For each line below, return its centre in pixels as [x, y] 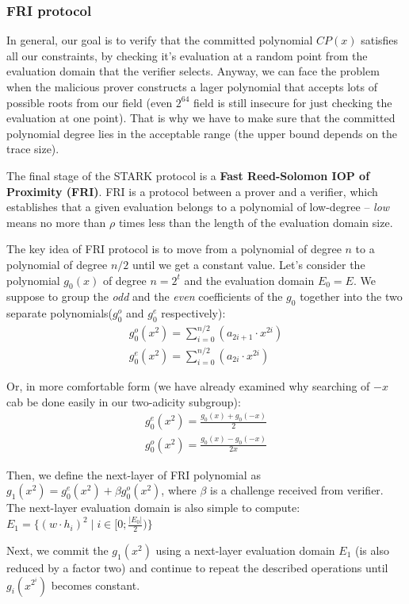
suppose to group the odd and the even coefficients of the [145, 296]
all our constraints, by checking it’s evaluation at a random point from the [187, 55]
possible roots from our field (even [90, 102]
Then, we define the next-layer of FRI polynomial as [134, 474]
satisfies [380, 40]
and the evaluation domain [249, 280]
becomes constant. [96, 585]
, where [179, 490]
